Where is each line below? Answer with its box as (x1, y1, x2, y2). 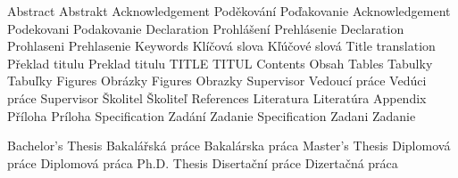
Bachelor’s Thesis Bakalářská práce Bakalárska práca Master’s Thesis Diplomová (7, 136, 451, 155)
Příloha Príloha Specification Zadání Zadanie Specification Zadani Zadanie (7, 106, 416, 125)
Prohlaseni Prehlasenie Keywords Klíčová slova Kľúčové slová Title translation (7, 36, 436, 55)
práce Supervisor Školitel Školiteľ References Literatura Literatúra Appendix (7, 88, 427, 107)
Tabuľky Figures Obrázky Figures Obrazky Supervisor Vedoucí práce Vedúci (7, 71, 427, 90)
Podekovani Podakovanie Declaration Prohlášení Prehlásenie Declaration (7, 19, 404, 37)
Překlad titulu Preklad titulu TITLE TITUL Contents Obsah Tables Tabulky (7, 53, 433, 72)
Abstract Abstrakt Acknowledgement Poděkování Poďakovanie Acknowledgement (7, 2, 451, 20)
